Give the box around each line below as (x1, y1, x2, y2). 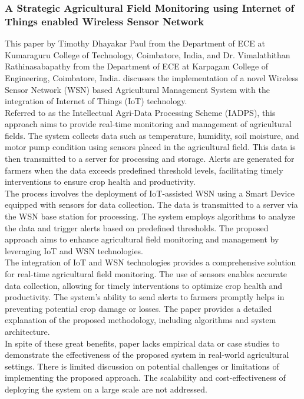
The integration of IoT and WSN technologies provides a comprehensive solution (5, 256, 296, 268)
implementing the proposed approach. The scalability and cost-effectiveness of (5, 371, 286, 384)
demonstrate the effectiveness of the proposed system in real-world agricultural (5, 348, 289, 361)
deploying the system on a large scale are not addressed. (5, 383, 207, 395)
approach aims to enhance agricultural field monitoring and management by (5, 233, 279, 245)
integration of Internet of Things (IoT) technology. (5, 95, 187, 107)
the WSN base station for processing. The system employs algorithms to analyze (5, 210, 296, 222)
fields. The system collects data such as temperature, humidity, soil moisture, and (5, 129, 299, 141)
